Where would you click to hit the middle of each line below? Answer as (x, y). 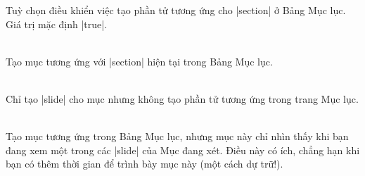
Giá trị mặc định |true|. (57, 24)
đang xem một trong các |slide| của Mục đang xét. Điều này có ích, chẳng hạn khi (183, 150)
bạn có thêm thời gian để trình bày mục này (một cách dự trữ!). (145, 164)
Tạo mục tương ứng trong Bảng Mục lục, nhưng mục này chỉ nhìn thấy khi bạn (177, 136)
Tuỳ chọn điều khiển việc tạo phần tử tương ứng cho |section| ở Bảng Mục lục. (176, 10)
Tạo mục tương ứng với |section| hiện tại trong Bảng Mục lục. (139, 61)
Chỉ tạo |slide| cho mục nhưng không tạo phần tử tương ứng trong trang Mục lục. (182, 98)
